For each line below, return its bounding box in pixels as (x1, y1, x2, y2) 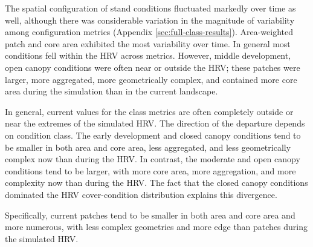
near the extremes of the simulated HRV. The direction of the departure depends (5, 117, 305, 130)
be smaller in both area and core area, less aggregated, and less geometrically (5, 140, 291, 153)
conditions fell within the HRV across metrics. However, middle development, (5, 49, 291, 62)
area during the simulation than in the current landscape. (5, 85, 218, 97)
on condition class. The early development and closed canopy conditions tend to (5, 128, 301, 141)
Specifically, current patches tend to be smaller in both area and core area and (5, 208, 295, 221)
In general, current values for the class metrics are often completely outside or (5, 105, 294, 117)
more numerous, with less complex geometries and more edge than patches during (5, 220, 308, 233)
